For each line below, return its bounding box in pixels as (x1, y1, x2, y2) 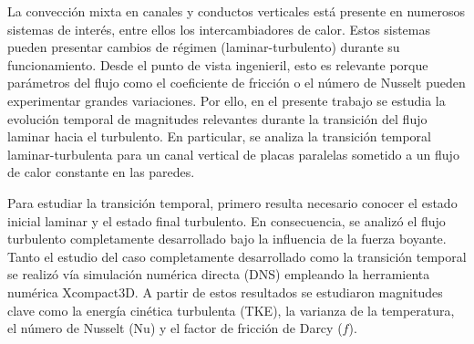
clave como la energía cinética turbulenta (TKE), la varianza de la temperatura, (7, 300, 455, 319)
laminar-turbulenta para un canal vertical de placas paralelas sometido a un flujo (7, 144, 459, 163)
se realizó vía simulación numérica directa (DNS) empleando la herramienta (7, 265, 430, 284)
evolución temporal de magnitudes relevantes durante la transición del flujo (7, 109, 428, 128)
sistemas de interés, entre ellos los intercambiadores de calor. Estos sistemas (7, 19, 430, 38)
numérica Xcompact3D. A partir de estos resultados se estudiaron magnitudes (7, 282, 443, 301)
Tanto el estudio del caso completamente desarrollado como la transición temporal (7, 246, 467, 266)
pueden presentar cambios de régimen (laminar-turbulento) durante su (7, 37, 400, 57)
